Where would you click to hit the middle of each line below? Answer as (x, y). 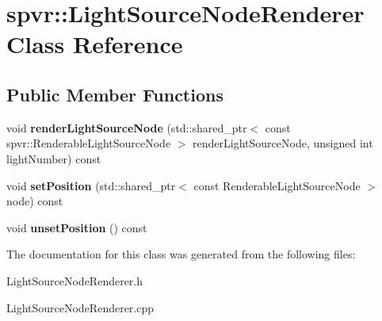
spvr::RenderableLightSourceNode (89, 143)
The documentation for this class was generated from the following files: (181, 254)
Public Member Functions (115, 94)
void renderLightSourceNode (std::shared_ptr (127, 127)
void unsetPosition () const (77, 227)
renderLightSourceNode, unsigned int (283, 143)
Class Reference (95, 44)
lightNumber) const (54, 158)
